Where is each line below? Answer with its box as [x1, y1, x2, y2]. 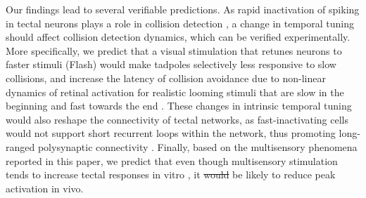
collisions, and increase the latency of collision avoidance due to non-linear [6, 70, 326, 85]
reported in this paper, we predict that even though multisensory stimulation [6, 153, 338, 168]
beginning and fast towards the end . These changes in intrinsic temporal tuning [6, 98, 352, 113]
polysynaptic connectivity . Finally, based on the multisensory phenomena [37, 139, 358, 154]
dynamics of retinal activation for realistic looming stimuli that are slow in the [6, 84, 344, 99]
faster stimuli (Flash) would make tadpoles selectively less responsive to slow [6, 57, 336, 72]
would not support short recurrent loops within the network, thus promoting [6, 126, 336, 140]
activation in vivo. [6, 180, 84, 195]
